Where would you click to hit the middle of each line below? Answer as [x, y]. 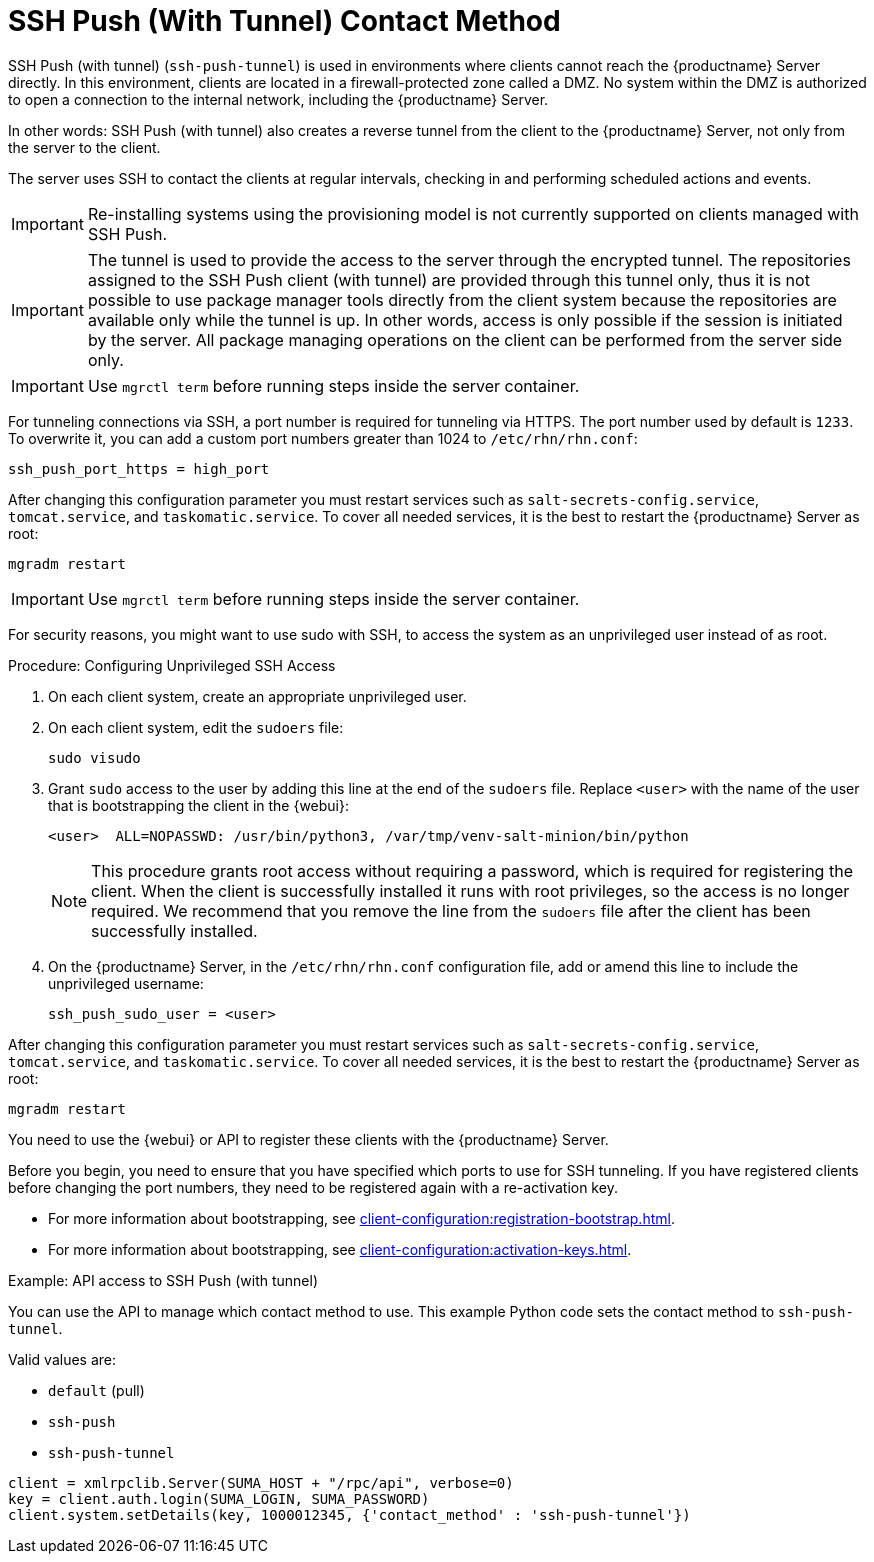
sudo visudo [94, 757]
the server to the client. [84, 147]
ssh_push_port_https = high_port [139, 468]
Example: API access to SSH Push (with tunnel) [163, 1280]
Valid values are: [62, 1359]
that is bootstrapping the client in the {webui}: [199, 805]
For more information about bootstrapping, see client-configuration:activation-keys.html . [340, 1249]
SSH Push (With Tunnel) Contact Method [284, 21]
